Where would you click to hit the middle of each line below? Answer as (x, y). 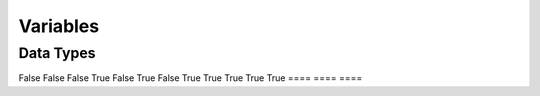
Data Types (57, 53)
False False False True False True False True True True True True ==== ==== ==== (190, 78)
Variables (59, 26)
